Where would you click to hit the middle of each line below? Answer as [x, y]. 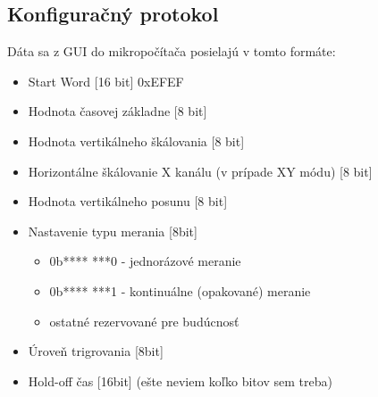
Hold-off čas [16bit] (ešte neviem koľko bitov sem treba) [180, 380]
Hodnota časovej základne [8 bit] [118, 111]
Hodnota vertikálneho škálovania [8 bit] [136, 141]
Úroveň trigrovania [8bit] [96, 351]
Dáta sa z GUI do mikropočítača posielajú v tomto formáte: [172, 51]
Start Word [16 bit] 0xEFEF [106, 81]
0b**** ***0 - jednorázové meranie [145, 261]
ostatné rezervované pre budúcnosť [144, 321]
